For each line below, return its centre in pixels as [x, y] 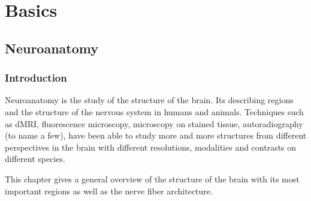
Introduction [36, 78]
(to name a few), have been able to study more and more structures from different [156, 135]
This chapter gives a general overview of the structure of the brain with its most [152, 178]
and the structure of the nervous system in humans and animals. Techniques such [154, 111]
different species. [35, 159]
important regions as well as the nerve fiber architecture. [109, 190]
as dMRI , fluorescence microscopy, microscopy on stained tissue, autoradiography [154, 123]
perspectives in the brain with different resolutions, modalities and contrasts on [151, 147]
